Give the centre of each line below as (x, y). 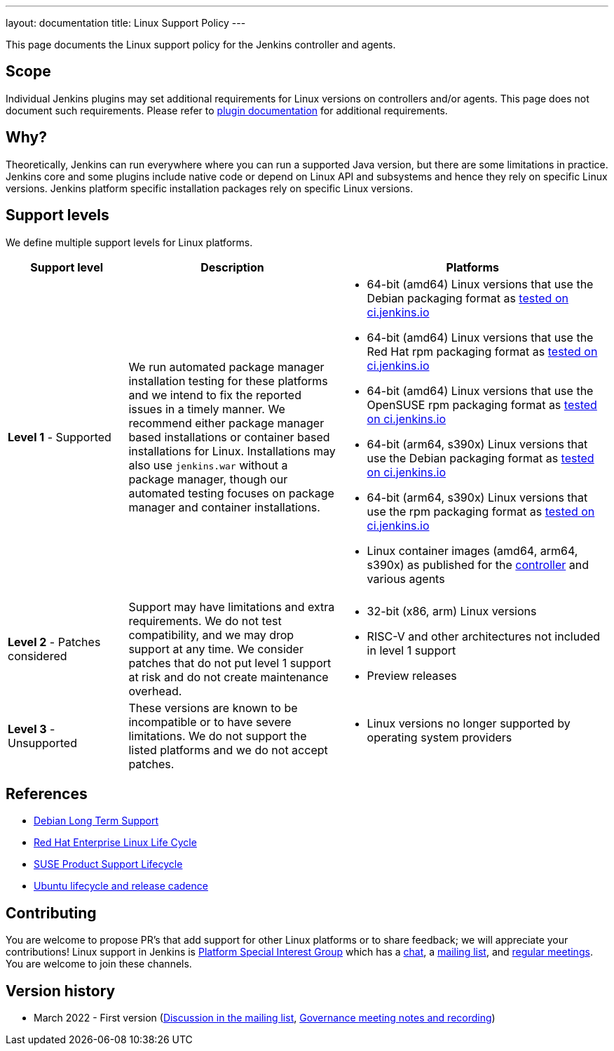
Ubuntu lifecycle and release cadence (121, 886)
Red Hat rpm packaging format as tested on (482, 351)
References (47, 794)
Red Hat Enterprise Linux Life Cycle (115, 843)
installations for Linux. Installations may (232, 451)
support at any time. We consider (216, 649)
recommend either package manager (226, 423)
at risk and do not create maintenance (228, 677)
